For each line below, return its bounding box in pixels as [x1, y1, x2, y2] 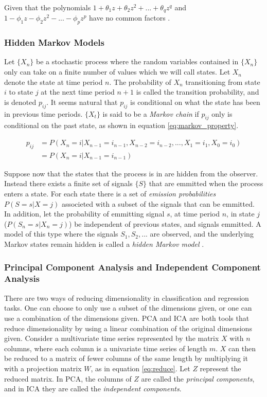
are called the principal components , [141, 373, 255, 384]
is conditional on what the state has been [130, 96, 260, 107]
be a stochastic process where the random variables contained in [36, 56, 239, 67]
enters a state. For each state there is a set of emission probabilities [4, 188, 216, 199]
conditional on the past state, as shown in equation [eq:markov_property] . [4, 120, 239, 131]
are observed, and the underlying [150, 228, 254, 239]
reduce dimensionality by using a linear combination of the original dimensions [4, 322, 252, 333]
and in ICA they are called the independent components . [4, 383, 182, 394]
